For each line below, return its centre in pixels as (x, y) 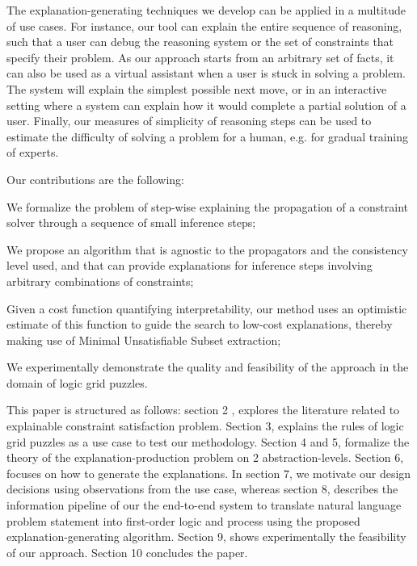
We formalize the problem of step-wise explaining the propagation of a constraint (208, 206)
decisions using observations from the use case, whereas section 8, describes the (202, 489)
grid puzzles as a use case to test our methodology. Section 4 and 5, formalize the (208, 441)
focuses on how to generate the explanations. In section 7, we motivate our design (209, 473)
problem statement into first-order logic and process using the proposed (183, 520)
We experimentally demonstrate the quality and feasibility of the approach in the (208, 367)
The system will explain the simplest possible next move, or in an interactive (197, 88)
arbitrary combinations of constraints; (100, 281)
